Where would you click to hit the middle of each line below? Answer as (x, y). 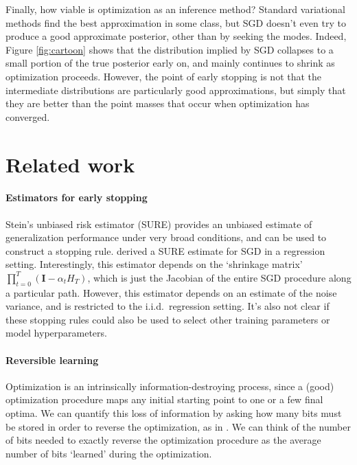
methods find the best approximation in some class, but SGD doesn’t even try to (176, 22)
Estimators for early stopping (77, 197)
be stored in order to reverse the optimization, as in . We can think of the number (178, 426)
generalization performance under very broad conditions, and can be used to (166, 237)
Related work (70, 164)
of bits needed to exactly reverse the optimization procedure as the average (163, 440)
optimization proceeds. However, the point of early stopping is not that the (164, 76)
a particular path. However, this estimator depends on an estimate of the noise (171, 292)
